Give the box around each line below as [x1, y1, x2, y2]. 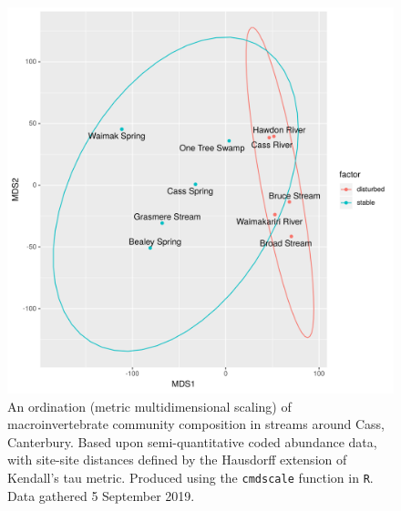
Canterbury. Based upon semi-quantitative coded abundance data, [7, 432, 377, 451]
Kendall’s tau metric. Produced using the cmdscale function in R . [7, 467, 374, 486]
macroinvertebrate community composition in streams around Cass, [7, 414, 385, 434]
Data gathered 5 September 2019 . [7, 485, 195, 505]
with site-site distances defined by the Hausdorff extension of [7, 450, 347, 469]
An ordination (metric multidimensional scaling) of [7, 396, 292, 415]
